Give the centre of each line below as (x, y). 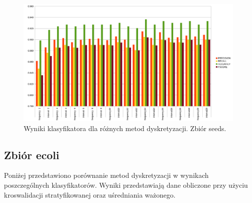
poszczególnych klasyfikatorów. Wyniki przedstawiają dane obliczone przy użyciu (126, 185)
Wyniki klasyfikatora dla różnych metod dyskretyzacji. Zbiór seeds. (125, 128)
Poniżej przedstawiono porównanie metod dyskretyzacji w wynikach (107, 175)
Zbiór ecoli (32, 154)
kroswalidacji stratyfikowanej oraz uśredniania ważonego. (90, 194)
